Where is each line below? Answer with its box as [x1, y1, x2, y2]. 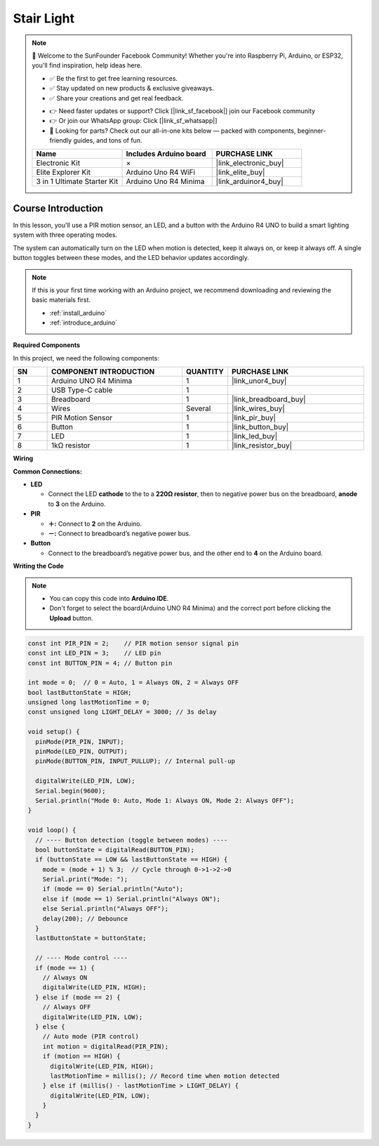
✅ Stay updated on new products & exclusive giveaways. [49, 84, 214, 93]
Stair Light [13, 11, 75, 26]
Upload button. [49, 613, 94, 622]
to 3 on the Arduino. [48, 500, 106, 508]
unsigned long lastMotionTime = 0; [27, 698, 150, 706]
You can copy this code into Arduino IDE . [49, 594, 169, 602]
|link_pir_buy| [232, 413, 277, 423]
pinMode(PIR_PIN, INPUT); [35, 738, 124, 745]
